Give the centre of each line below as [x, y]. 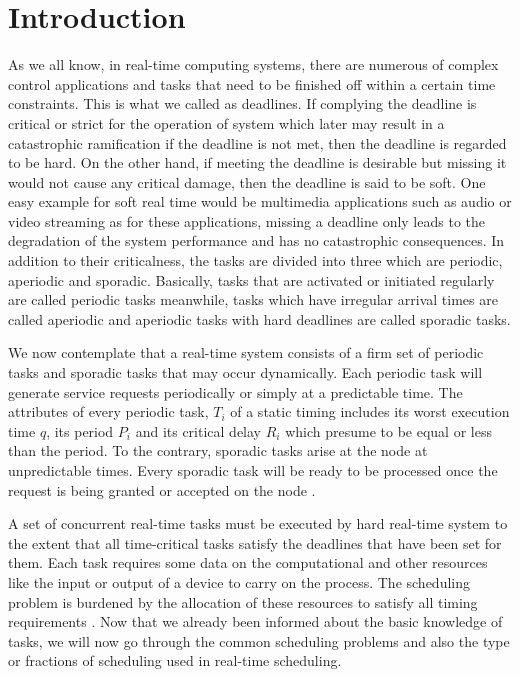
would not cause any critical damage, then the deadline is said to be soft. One [247, 181]
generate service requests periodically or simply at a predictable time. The [235, 391]
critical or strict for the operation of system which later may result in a [226, 122]
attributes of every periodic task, [108, 411]
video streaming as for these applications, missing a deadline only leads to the [246, 220]
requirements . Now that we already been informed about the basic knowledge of [255, 621]
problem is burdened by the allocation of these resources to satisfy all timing [243, 601]
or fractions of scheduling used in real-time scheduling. [175, 660]
